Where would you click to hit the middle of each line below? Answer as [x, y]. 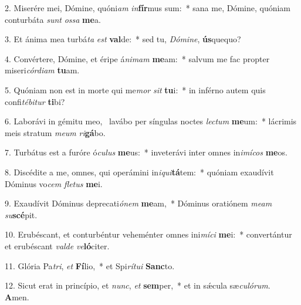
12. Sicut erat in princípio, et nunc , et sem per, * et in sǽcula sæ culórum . [138, 285]
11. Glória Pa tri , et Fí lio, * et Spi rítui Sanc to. [90, 265]
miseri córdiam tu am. [42, 70]
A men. [17, 296]
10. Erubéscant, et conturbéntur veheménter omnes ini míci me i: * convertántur [148, 234]
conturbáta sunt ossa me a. [53, 19]
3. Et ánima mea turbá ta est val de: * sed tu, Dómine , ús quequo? [123, 39]
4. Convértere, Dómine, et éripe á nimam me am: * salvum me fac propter [137, 58]
